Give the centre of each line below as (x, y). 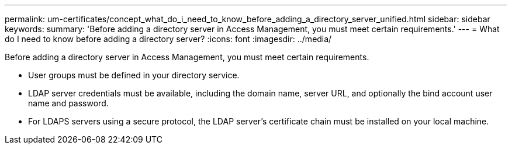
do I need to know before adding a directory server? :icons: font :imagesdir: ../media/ (168, 39)
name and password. (68, 103)
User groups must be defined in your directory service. (134, 75)
